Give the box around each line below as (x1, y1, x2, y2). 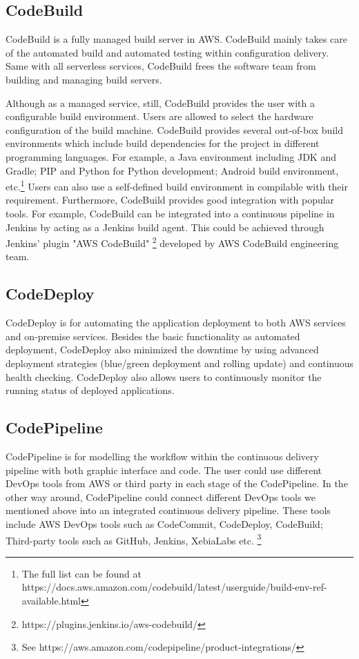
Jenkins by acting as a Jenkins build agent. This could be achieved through (6, 219, 324, 234)
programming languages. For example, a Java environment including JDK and (6, 149, 336, 164)
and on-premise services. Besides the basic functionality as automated (6, 328, 300, 343)
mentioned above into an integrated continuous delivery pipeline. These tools (6, 503, 331, 518)
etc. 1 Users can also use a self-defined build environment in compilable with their (6, 177, 348, 193)
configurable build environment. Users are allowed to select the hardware (6, 109, 313, 124)
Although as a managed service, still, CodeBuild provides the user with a (6, 95, 315, 110)
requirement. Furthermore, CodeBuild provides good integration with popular (6, 193, 335, 207)
